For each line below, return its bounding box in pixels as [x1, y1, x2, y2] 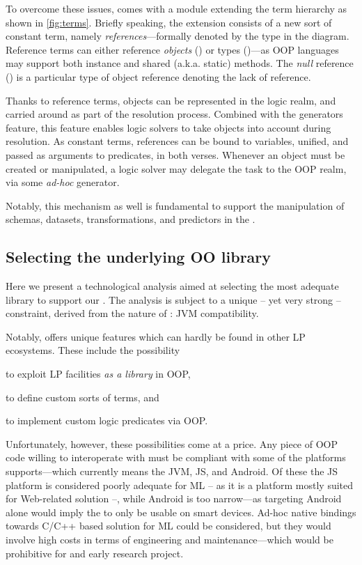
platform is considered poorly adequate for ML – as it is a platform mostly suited [6, 477, 354, 492]
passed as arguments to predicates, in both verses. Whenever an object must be [6, 147, 345, 162]
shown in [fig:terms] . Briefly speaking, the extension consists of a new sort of [6, 15, 332, 29]
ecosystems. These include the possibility [6, 343, 180, 357]
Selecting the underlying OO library [6, 246, 271, 268]
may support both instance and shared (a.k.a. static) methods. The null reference [6, 56, 354, 70]
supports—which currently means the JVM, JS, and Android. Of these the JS [6, 464, 338, 479]
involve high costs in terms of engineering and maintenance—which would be [6, 532, 333, 547]
